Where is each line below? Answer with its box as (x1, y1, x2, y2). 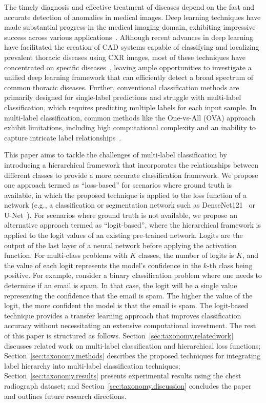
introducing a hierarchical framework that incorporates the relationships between (4, 159, 259, 170)
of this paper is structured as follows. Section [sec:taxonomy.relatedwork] (4, 330, 234, 340)
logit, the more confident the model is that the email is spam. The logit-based (4, 300, 249, 311)
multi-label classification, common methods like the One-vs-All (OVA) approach (4, 112, 255, 123)
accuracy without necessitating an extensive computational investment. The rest (4, 320, 256, 331)
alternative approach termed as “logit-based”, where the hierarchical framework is (4, 219, 261, 230)
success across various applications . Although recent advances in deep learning (4, 31, 254, 42)
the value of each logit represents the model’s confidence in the (4, 259, 201, 270)
